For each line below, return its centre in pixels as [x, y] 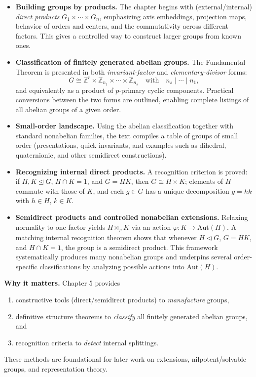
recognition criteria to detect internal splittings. [87, 342]
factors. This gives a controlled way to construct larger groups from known [128, 35]
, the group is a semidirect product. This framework [139, 247]
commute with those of [50, 190]
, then [140, 181]
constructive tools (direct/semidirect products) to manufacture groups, [122, 300]
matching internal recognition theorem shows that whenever [106, 237]
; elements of [204, 181]
